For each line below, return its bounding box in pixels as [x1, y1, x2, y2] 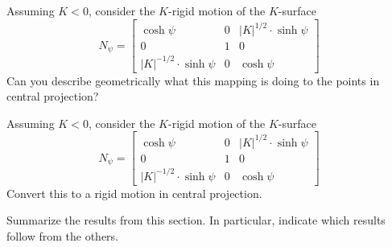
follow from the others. [6, 227, 118, 244]
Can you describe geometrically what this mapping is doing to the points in [6, 72, 380, 89]
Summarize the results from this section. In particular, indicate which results [6, 212, 386, 228]
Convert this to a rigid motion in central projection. [6, 184, 262, 201]
